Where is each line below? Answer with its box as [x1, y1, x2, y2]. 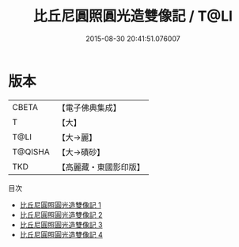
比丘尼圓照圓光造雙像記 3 [19, 219, 103, 230]
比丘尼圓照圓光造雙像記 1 [19, 199, 101, 210]
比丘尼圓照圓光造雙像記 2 [19, 210, 103, 219]
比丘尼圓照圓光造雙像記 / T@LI [32, 7, 233, 25]
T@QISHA [12, 146, 50, 157]
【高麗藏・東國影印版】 [57, 161, 145, 173]
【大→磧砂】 [57, 146, 105, 158]
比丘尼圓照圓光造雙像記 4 [19, 230, 103, 239]
